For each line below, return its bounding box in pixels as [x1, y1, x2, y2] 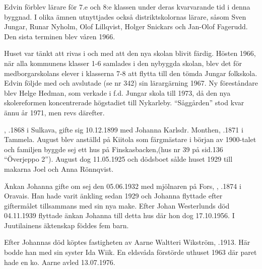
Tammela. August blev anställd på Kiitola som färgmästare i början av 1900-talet [4, 134, 256, 145]
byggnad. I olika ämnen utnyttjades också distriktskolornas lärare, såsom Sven [4, 11, 246, 22]
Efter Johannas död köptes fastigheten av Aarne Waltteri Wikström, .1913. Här [4, 237, 250, 247]
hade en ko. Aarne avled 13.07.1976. [4, 256, 115, 267]
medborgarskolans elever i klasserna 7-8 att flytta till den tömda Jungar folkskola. [4, 68, 257, 78]
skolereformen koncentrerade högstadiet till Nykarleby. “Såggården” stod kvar [4, 97, 244, 108]
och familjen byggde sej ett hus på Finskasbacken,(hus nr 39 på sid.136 [4, 144, 223, 154]
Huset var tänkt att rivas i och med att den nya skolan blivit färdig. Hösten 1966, [4, 48, 256, 58]
